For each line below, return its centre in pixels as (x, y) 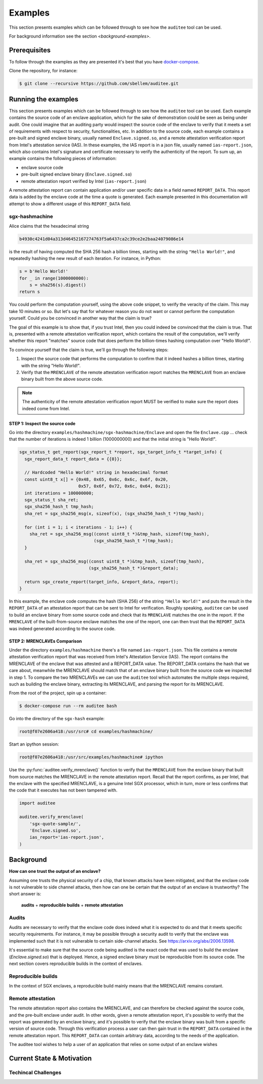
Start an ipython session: (34, 744)
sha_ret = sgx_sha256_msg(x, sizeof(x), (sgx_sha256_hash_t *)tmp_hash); (114, 513)
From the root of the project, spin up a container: (58, 693)
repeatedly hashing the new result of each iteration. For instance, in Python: (85, 258)
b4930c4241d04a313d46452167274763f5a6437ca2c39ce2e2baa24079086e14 (102, 239)
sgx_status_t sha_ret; (52, 500)
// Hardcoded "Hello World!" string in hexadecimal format (96, 473)
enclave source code (42, 167)
